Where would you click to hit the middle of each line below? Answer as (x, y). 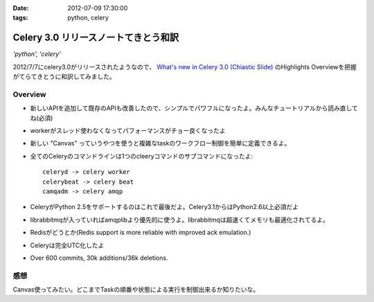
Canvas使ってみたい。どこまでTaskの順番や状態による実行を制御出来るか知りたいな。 (136, 290)
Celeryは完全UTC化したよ (67, 245)
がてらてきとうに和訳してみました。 (64, 77)
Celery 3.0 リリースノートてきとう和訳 (96, 38)
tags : (20, 18)
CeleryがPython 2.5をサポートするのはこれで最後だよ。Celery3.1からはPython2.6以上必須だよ (164, 207)
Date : (21, 8)
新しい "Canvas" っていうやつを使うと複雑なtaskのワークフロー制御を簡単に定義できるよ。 (160, 143)
